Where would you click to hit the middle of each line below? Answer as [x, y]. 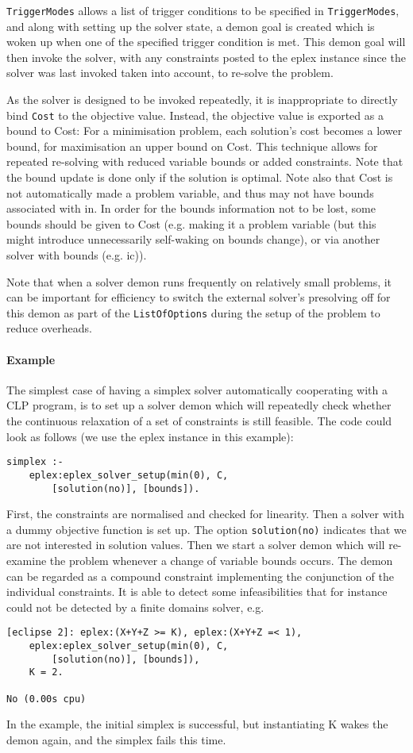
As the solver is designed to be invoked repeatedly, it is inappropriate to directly [202, 100]
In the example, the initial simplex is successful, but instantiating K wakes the [197, 724]
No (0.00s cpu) [46, 699]
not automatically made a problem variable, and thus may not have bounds [190, 192]
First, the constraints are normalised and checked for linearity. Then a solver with [205, 514]
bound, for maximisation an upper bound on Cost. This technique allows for [192, 146]
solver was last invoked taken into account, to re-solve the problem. [170, 73]
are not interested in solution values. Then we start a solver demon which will [196, 545]
